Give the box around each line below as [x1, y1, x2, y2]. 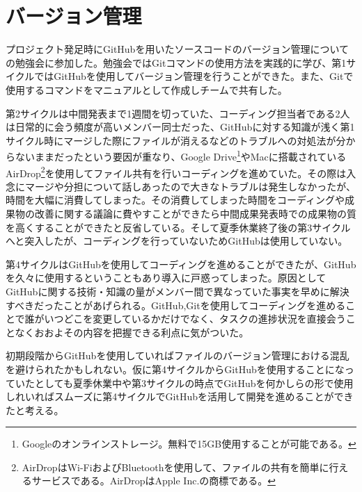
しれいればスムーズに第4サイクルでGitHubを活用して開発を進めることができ [6, 389, 354, 404]
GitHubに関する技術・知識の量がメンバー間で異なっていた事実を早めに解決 [6, 284, 349, 298]
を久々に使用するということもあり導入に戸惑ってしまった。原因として [6, 270, 326, 285]
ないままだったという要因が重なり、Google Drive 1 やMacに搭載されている [15, 147, 347, 163]
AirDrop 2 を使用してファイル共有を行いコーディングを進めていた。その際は [6, 163, 347, 180]
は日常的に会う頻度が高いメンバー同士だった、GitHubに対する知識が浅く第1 [6, 120, 355, 134]
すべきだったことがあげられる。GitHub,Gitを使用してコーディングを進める [6, 297, 346, 312]
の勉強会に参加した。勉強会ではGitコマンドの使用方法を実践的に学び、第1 [6, 55, 347, 69]
